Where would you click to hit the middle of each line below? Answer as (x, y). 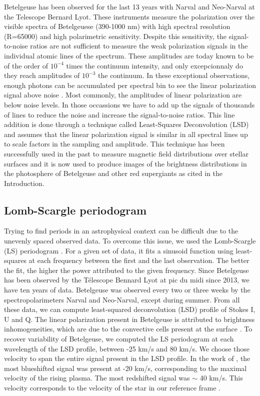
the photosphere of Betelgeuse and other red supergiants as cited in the (113, 173)
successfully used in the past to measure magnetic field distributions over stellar (126, 153)
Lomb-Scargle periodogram (75, 210)
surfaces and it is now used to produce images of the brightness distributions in (125, 163)
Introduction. (24, 183)
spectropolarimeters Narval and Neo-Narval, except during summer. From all (122, 299)
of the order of (26, 65)
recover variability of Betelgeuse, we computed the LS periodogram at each (119, 339)
